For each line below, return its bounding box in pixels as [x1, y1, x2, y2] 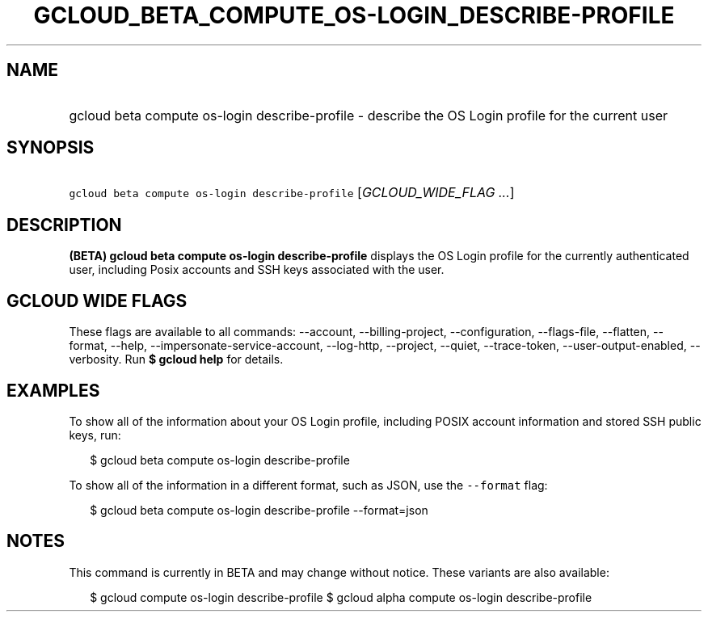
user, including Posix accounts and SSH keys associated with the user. [69, 263, 445, 277]
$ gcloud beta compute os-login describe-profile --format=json [90, 502, 428, 517]
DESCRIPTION [6, 214, 122, 235]
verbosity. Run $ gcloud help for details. [69, 352, 284, 367]
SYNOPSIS [6, 137, 95, 158]
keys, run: [69, 427, 121, 442]
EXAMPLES [6, 380, 100, 401]
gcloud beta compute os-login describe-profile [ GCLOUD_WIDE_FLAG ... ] [69, 184, 515, 201]
